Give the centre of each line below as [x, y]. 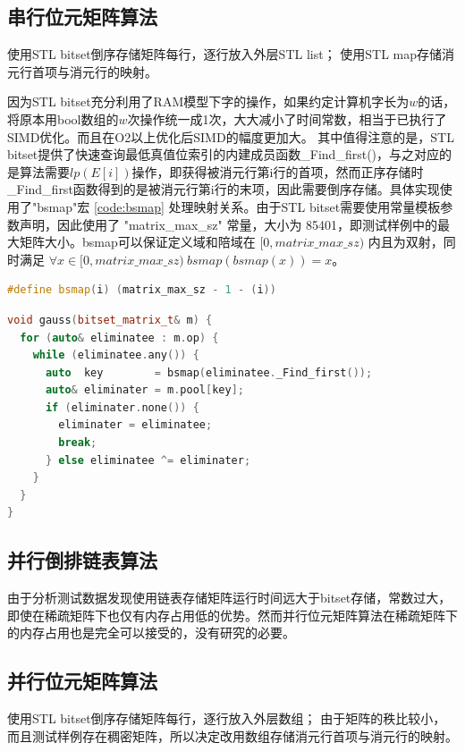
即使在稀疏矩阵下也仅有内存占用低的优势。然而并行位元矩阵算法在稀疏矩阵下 [232, 615]
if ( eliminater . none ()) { [122, 407]
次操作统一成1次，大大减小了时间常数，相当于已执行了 [287, 118]
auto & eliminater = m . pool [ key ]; [144, 390]
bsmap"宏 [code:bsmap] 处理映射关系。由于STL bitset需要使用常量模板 [239, 206]
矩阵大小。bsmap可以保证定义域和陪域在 [137, 242]
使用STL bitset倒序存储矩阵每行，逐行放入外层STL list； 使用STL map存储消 [231, 54]
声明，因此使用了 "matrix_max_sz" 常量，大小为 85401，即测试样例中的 [228, 224]
